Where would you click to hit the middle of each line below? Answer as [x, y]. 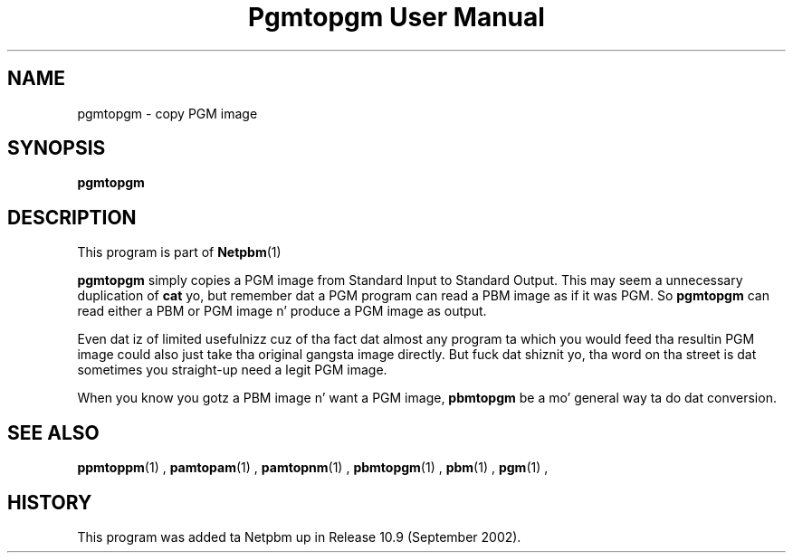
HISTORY [50, 502]
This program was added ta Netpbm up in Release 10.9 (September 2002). [299, 536]
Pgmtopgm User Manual [396, 17]
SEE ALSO [53, 432]
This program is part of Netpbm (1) [179, 252]
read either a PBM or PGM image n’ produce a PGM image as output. [282, 311]
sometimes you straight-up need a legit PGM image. [232, 370]
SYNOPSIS [57, 148]
